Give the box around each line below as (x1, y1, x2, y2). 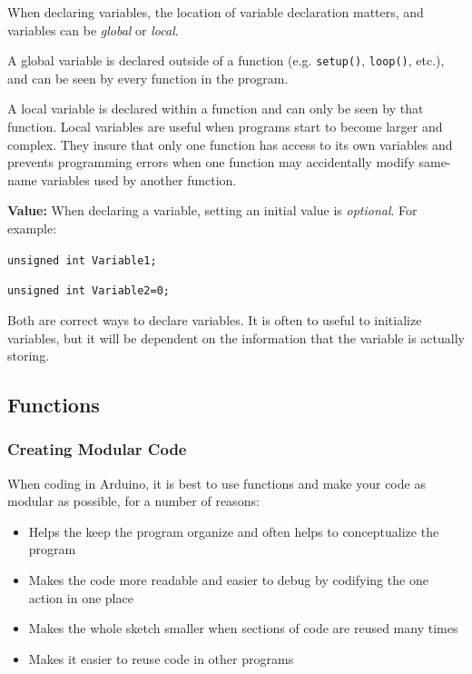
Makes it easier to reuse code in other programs (28, 649, 294, 668)
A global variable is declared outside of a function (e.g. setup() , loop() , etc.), (7, 51, 445, 70)
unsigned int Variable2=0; (7, 284, 170, 298)
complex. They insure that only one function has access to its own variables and (7, 134, 453, 154)
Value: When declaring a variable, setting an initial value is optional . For (7, 201, 418, 220)
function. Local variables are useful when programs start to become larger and (7, 117, 443, 136)
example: (7, 219, 57, 237)
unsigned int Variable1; (7, 253, 157, 267)
